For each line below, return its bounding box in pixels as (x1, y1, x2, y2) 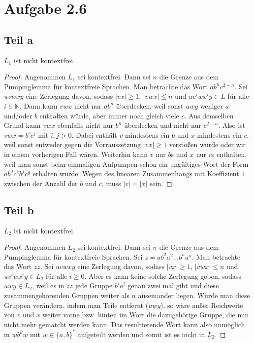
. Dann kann (20, 100, 58, 111)
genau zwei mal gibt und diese (127, 280, 219, 291)
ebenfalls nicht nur (57, 120, 113, 130)
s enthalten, (211, 149, 247, 159)
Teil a (4, 32, 33, 47)
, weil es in (32, 280, 64, 291)
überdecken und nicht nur (124, 120, 201, 130)
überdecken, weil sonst (116, 100, 184, 111)
